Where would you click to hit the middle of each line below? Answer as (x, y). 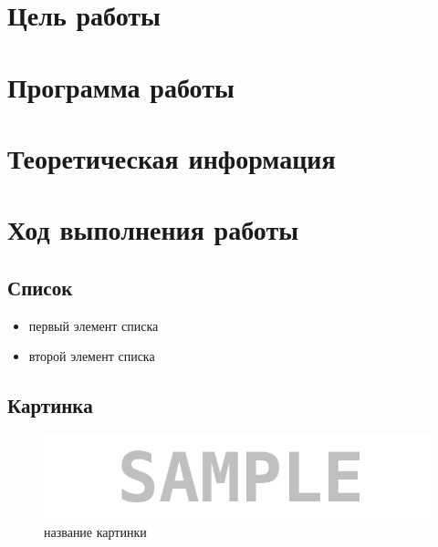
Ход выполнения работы (153, 229)
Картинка (50, 405)
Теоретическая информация (172, 157)
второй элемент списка (92, 356)
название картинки (95, 531)
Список (40, 287)
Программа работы (121, 86)
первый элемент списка (94, 325)
